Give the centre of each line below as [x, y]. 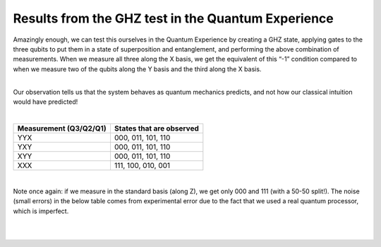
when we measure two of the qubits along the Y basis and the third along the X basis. [137, 69]
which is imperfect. [41, 211]
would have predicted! [46, 102]
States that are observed [156, 128]
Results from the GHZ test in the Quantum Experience [174, 18]
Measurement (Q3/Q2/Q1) [62, 128]
